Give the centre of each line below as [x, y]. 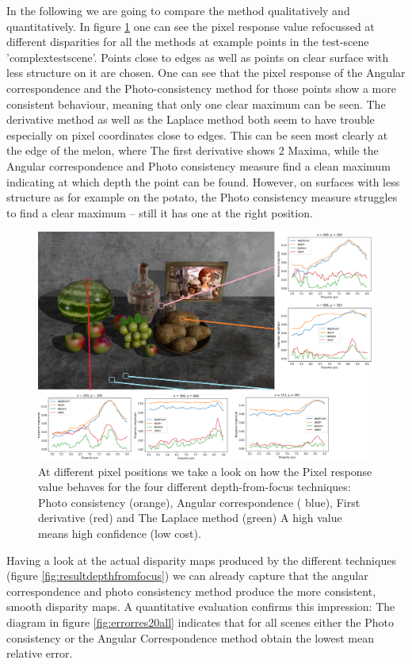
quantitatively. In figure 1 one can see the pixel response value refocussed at [191, 26]
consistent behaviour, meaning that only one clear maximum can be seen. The [196, 104]
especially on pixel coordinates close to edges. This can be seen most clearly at [197, 134]
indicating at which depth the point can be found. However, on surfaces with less [203, 181]
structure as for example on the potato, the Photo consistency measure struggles [202, 197]
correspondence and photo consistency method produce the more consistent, [191, 591]
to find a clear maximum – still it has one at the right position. [160, 212]
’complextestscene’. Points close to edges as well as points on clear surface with [198, 57]
